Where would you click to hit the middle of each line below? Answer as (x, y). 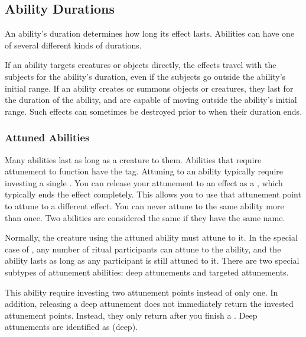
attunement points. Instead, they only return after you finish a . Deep (131, 315)
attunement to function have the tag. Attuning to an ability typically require (144, 171)
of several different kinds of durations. (73, 45)
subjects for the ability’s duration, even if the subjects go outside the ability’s (145, 76)
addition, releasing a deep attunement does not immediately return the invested (149, 304)
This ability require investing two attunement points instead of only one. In (141, 292)
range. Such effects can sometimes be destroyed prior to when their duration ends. (154, 111)
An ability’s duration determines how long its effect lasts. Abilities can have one (150, 33)
